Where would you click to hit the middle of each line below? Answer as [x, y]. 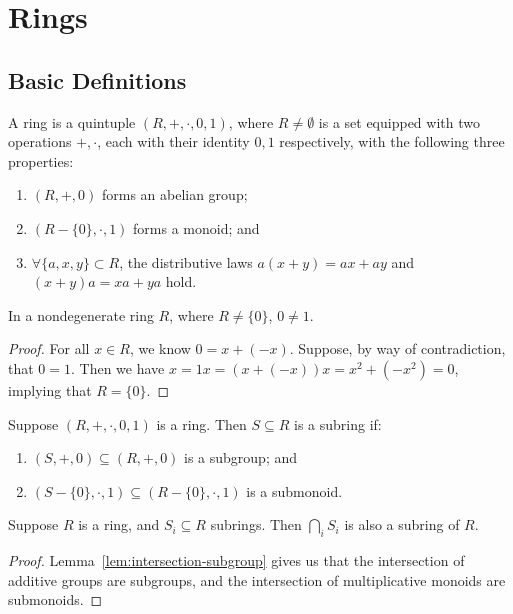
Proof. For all [49, 348]
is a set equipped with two [399, 121]
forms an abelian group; [174, 194]
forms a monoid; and [196, 227]
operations [40, 141]
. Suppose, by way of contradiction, [397, 348]
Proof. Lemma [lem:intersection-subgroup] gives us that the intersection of [236, 560]
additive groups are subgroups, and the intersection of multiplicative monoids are [257, 579]
